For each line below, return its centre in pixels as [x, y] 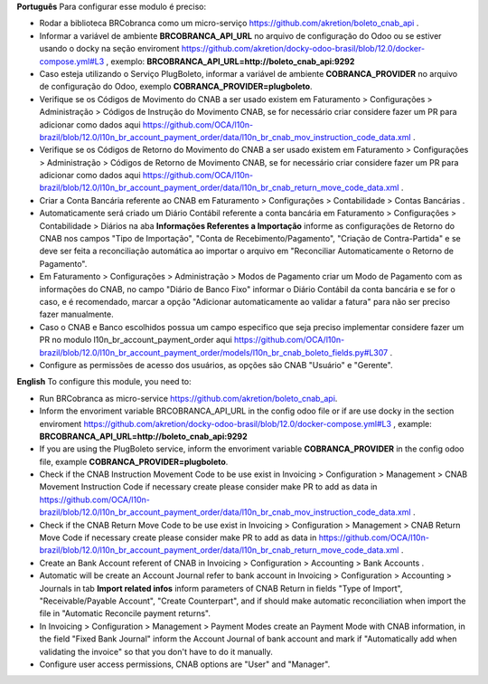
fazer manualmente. [76, 314]
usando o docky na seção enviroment [109, 49]
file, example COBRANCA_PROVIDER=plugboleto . [134, 461]
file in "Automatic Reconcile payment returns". [125, 613]
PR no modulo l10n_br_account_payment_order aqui [136, 340]
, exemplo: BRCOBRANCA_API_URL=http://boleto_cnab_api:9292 [230, 61]
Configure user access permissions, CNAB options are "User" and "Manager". [185, 664]
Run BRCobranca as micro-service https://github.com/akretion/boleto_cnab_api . [188, 398]
